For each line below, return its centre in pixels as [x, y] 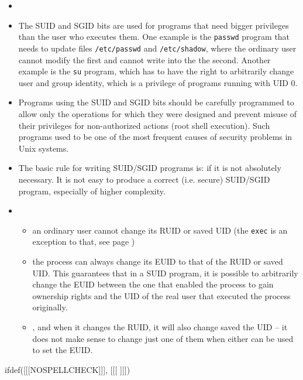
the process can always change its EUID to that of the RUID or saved [158, 261]
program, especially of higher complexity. [92, 191]
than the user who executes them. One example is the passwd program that [154, 37]
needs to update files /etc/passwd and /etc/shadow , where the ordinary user [157, 48]
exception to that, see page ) [84, 242]
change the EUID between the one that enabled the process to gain [153, 284]
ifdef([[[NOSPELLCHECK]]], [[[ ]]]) [68, 369]
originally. [50, 307]
